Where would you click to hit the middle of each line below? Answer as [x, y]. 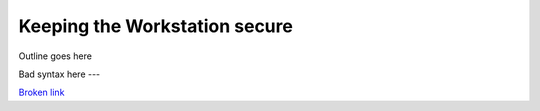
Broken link [41, 92]
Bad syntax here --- [59, 74]
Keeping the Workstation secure [156, 26]
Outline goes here [55, 56]
